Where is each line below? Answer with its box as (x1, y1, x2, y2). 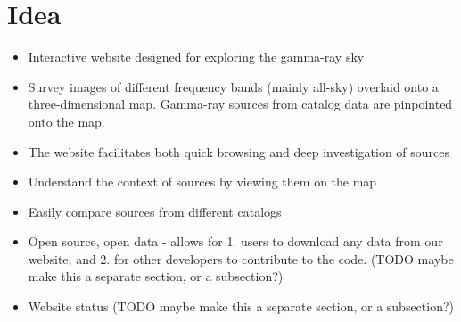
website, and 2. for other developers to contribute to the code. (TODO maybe (28, 249, 454, 268)
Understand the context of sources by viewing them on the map (28, 172, 377, 191)
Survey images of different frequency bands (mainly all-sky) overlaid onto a (28, 77, 439, 95)
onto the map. (28, 111, 105, 130)
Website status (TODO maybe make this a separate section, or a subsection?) (28, 297, 455, 316)
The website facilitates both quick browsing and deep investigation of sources (28, 142, 450, 161)
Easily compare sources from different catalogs (28, 202, 282, 220)
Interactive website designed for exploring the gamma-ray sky (28, 47, 365, 66)
